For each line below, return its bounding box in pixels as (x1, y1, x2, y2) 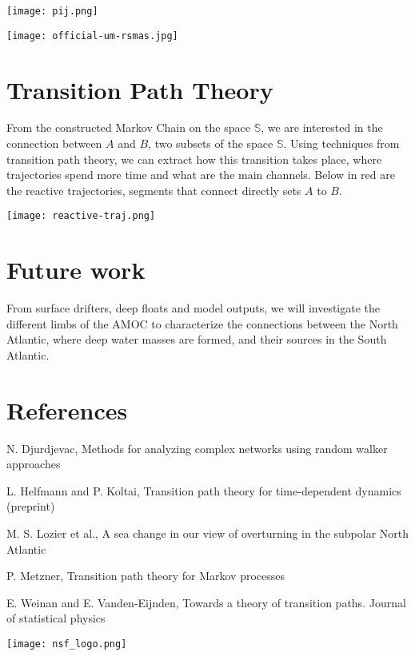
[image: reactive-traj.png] (6, 210, 156, 222)
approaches (6, 455, 61, 472)
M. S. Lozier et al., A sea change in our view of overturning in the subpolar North (6, 525, 409, 542)
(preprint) (6, 498, 55, 515)
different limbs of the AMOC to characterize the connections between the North (6, 315, 398, 332)
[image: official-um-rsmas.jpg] (6, 30, 178, 42)
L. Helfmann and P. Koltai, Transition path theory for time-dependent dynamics (6, 482, 401, 499)
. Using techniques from (283, 135, 400, 152)
